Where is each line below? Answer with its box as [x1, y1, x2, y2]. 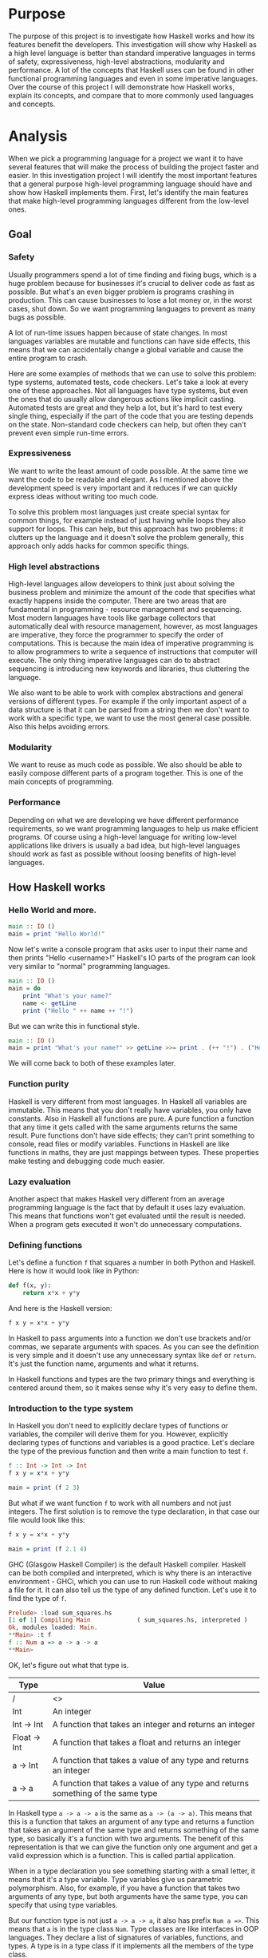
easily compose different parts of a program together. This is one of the [8, 769, 243, 778]
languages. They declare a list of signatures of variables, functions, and [8, 1932, 244, 1942]
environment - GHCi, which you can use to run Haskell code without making [8, 1576, 258, 1586]
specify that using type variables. [8, 1900, 118, 1909]
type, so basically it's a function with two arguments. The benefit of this [8, 1833, 244, 1843]
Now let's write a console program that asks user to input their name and [8, 944, 248, 955]
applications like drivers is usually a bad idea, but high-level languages [8, 840, 241, 850]
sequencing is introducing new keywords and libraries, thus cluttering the [8, 664, 250, 673]
